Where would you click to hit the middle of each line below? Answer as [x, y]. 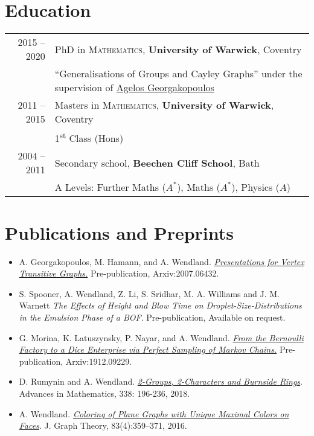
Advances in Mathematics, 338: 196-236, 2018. [104, 393]
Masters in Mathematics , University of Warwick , [164, 105]
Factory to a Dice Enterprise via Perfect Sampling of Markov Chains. [148, 349]
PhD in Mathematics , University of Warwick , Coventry [178, 49]
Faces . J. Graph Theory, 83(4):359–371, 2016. [103, 425]
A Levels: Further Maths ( [110, 187]
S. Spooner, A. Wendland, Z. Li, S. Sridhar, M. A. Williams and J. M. [149, 293]
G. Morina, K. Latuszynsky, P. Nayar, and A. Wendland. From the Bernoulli [161, 337]
